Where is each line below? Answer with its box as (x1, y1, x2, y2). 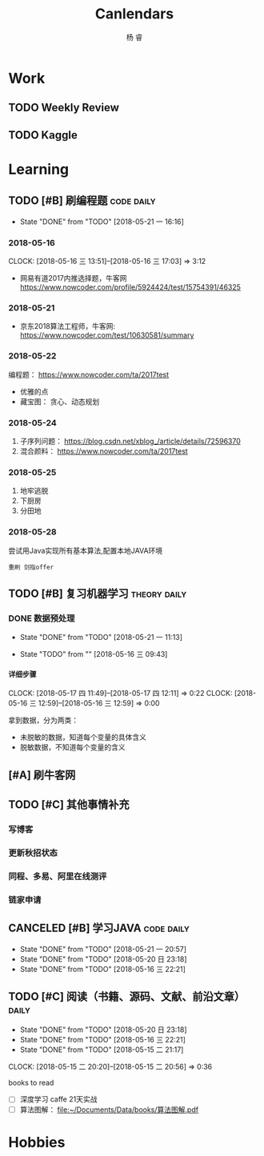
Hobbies (8, 1133, 66, 1151)
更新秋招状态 (8, 847, 58, 858)
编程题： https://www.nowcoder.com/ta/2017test (8, 370, 170, 379)
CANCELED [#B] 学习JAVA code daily (8, 922, 190, 935)
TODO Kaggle (8, 128, 78, 142)
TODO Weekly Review (8, 101, 120, 114)
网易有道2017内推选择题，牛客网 (19, 274, 127, 283)
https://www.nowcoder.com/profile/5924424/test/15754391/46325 (19, 282, 242, 292)
